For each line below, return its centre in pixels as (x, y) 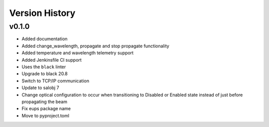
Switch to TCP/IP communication (56, 81)
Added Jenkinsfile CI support (52, 60)
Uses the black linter (44, 67)
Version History (42, 13)
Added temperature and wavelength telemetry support (78, 53)
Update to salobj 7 (40, 88)
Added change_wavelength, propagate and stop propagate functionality (95, 46)
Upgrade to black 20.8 (45, 74)
